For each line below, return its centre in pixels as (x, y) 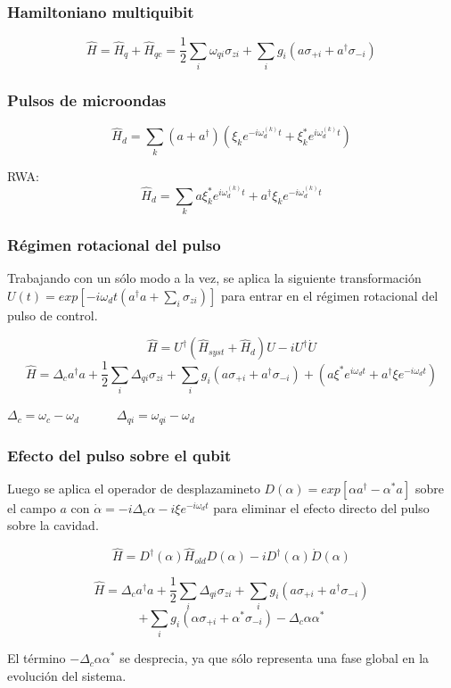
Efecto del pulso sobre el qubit (119, 455)
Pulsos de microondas (87, 99)
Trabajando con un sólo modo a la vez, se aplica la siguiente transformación (214, 278)
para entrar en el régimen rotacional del (329, 295)
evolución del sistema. (67, 675)
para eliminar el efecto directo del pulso (321, 507)
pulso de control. (53, 315)
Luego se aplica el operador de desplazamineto (134, 488)
